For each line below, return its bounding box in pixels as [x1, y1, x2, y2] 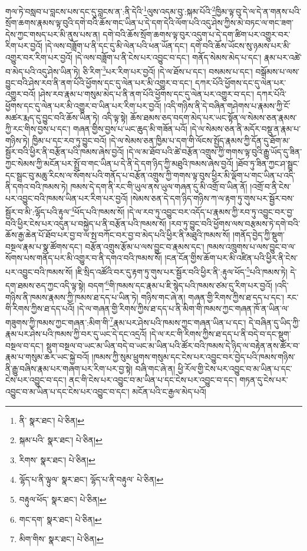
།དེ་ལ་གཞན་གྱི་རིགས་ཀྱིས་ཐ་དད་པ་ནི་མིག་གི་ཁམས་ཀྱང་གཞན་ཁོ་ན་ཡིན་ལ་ [77, 302, 289, 315]
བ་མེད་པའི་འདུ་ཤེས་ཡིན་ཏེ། [5, 65, 80, 77]
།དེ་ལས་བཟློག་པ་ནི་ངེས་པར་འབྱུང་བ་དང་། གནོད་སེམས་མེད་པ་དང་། [75, 51, 262, 64]
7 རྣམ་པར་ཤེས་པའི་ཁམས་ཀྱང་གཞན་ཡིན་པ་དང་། [110, 314, 246, 328]
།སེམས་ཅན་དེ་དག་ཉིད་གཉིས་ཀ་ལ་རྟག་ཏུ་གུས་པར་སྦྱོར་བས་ [130, 192, 295, 204]
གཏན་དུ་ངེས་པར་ [239, 374, 288, 386]
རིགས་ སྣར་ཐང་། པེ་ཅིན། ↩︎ [19, 453, 95, 466]
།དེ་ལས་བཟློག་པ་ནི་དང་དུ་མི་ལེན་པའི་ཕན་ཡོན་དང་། [45, 39, 188, 52]
